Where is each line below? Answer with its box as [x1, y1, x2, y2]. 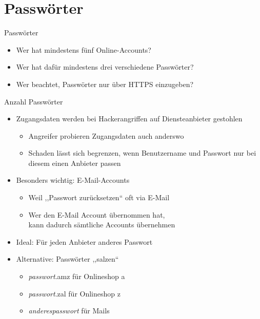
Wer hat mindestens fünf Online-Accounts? [16, 44, 151, 55]
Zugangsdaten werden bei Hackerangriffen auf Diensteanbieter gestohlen [16, 113, 243, 124]
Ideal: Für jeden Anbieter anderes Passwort [16, 236, 153, 247]
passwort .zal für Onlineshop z [28, 288, 121, 299]
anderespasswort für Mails [28, 305, 110, 316]
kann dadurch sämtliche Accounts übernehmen [28, 219, 175, 230]
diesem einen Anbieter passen [28, 157, 121, 168]
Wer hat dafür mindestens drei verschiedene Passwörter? [16, 61, 194, 72]
